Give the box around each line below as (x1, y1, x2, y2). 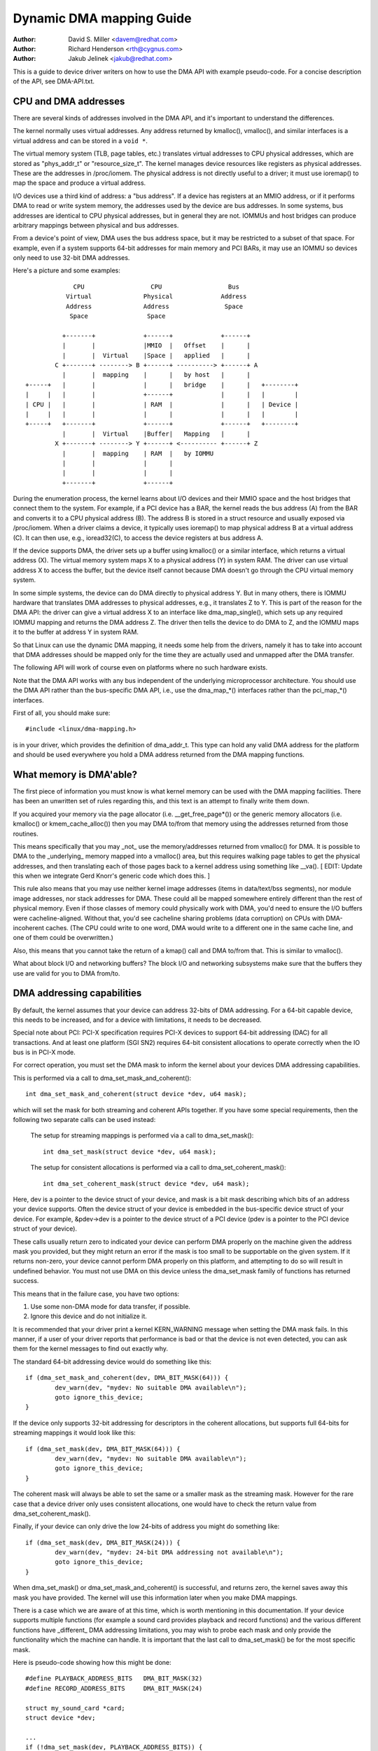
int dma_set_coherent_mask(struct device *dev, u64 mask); (43, 1179, 250, 1187)
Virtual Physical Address (65, 293, 247, 300)
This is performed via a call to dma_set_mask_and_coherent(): (13, 1074, 192, 1082)
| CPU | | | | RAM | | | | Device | (25, 400, 299, 408)
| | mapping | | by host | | (62, 371, 251, 379)
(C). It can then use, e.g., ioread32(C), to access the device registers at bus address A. (13, 533, 264, 542)
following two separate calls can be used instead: (13, 1116, 156, 1124)
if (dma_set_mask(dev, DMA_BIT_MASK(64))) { (25, 1445, 181, 1453)
